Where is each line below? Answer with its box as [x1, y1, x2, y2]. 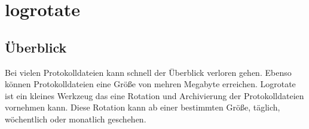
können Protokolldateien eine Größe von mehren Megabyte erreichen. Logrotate [5, 78, 296, 90]
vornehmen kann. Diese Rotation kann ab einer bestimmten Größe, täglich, [5, 101, 280, 113]
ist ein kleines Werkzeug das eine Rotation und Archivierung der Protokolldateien [5, 89, 304, 102]
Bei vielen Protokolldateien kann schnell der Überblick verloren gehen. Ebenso [5, 66, 292, 78]
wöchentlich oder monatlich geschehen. [5, 112, 146, 125]
